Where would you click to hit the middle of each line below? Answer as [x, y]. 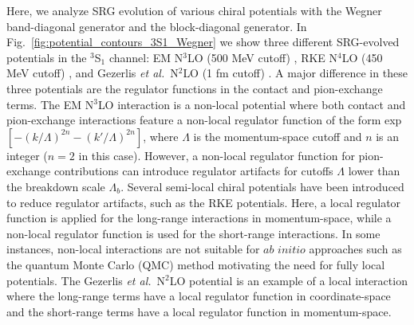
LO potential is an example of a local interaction [288, 280]
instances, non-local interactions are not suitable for [133, 249]
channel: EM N [146, 57]
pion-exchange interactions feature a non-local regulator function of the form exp [204, 120]
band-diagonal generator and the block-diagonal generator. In [157, 26]
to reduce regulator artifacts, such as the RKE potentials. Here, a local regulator [204, 202]
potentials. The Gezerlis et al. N [86, 280]
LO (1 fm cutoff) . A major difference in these [295, 73]
